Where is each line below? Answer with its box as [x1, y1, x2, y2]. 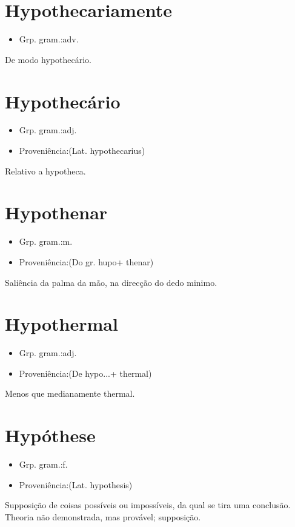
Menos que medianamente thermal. [5, 387, 135, 400]
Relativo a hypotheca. [5, 164, 86, 177]
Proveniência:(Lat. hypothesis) [19, 478, 133, 491]
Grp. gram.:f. [19, 458, 68, 471]
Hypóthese [5, 423, 96, 448]
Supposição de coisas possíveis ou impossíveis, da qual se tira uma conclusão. [5, 499, 291, 511]
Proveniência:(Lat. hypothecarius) [19, 144, 145, 157]
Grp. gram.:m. [19, 235, 73, 248]
